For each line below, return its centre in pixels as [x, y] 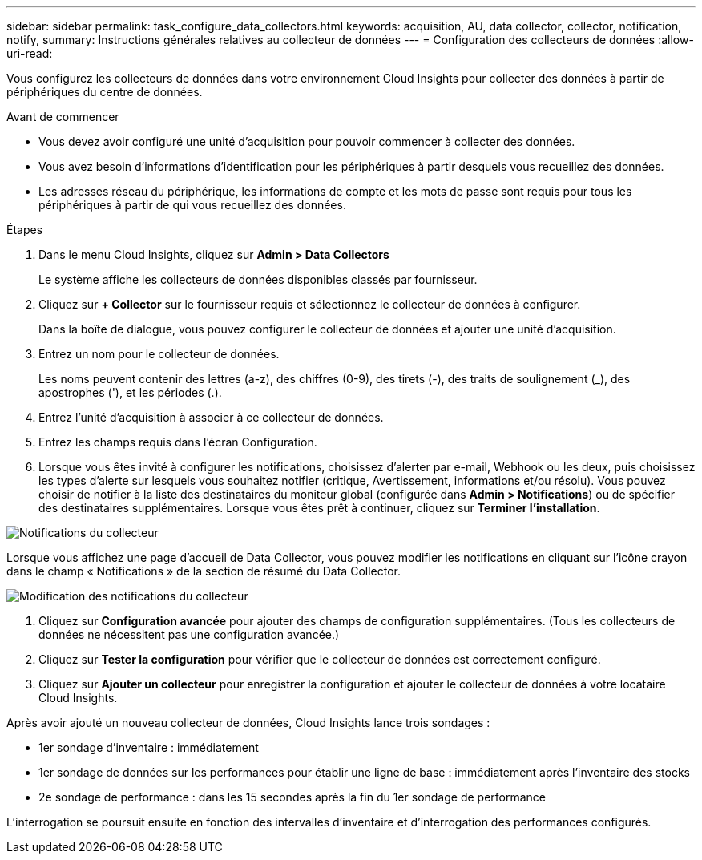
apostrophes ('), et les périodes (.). [130, 392]
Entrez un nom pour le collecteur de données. [159, 354]
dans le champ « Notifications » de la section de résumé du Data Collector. [204, 571]
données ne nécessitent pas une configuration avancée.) [189, 634]
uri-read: [30, 53]
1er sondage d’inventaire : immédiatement [149, 747]
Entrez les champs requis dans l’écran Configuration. [178, 442]
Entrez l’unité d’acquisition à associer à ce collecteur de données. [211, 417]
